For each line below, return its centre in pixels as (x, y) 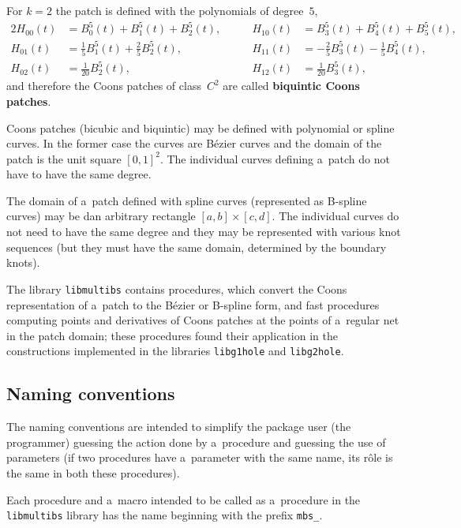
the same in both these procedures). (93, 472)
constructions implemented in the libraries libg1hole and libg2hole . (175, 351)
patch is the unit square (64, 158)
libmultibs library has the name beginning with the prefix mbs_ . (165, 515)
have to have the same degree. (79, 174)
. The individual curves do (335, 216)
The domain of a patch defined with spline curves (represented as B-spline (187, 200)
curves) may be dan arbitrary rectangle (101, 216)
